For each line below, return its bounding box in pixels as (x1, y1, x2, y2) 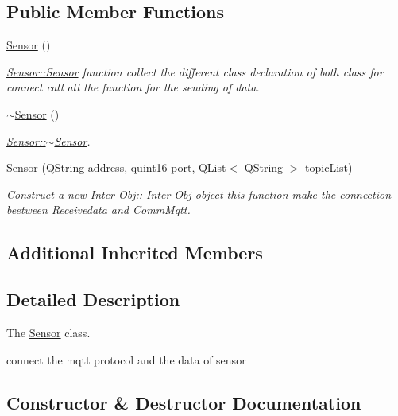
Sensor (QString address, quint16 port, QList (6, 159, 226, 176)
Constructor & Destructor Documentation (6, 390, 361, 414)
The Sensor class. (6, 324, 91, 340)
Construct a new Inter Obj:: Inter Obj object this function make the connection (6, 185, 392, 202)
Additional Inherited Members (6, 240, 263, 265)
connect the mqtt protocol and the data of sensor (6, 351, 246, 367)
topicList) (305, 159, 353, 176)
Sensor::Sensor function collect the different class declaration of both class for (6, 63, 384, 80)
